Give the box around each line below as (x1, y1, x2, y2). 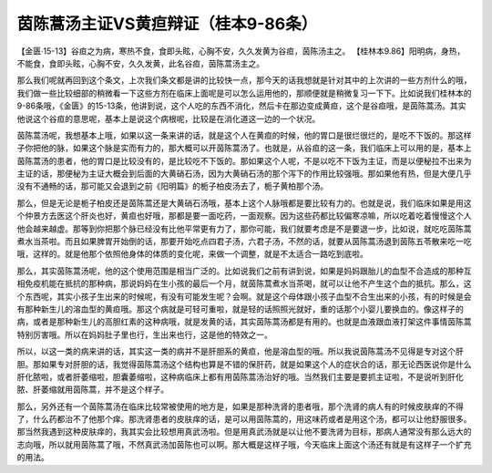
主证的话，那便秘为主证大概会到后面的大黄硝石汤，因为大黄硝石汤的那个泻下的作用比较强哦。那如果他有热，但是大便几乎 (16, 169, 472, 180)
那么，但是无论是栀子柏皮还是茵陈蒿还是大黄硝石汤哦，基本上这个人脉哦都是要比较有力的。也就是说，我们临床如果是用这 (16, 197, 472, 209)
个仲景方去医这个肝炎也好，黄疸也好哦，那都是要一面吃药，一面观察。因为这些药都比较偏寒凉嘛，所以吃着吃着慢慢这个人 (16, 211, 472, 221)
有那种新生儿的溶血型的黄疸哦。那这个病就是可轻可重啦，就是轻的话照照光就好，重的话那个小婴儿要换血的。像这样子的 (16, 303, 464, 314)
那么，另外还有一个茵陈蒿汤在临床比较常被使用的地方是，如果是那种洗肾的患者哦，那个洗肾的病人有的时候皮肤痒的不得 (16, 401, 464, 412)
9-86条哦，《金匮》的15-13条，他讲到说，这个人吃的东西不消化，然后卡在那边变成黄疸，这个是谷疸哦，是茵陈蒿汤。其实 (16, 100, 466, 111)
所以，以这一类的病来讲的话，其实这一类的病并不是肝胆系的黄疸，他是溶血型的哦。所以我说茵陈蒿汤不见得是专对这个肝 (16, 346, 464, 357)
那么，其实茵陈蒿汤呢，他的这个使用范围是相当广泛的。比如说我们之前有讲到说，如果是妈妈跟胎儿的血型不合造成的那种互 (16, 265, 472, 276)
